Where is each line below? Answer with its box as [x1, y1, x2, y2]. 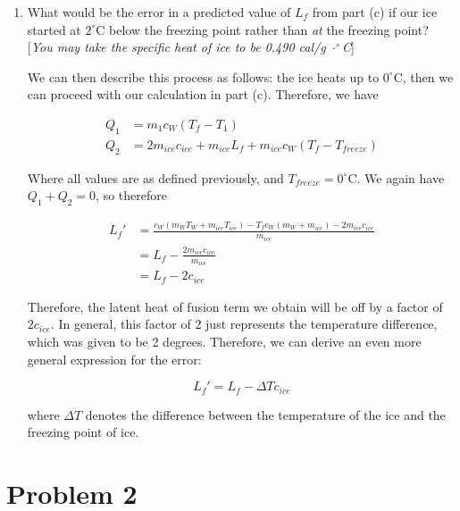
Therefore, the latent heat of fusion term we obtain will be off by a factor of [27, 297, 443, 315]
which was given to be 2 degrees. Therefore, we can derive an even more [27, 331, 422, 350]
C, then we [393, 67, 454, 86]
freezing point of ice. [27, 423, 139, 441]
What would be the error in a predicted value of [27, 3, 291, 21]
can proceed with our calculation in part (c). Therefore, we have [27, 85, 379, 104]
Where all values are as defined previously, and [27, 168, 284, 187]
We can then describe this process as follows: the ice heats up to [27, 67, 380, 86]
